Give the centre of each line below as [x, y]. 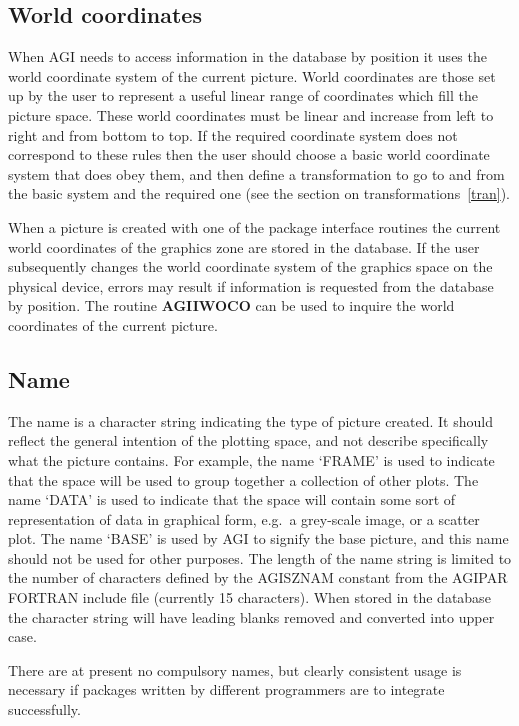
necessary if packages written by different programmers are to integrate [226, 689]
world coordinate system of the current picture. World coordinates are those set [252, 75]
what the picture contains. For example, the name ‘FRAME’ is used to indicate [251, 459]
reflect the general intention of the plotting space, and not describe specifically [248, 440]
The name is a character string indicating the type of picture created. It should [250, 420]
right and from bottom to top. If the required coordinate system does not [233, 134]
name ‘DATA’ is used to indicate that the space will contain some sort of [232, 499]
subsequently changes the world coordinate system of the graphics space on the [250, 266]
